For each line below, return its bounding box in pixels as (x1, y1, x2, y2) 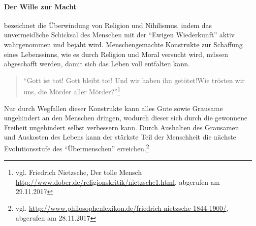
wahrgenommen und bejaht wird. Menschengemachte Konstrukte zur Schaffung (4, 39, 243, 49)
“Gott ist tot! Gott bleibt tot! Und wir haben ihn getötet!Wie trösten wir (23, 75, 245, 85)
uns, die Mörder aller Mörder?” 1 (23, 85, 121, 97)
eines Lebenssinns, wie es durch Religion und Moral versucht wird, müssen (4, 49, 228, 59)
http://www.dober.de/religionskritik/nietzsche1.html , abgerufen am (15, 176, 220, 187)
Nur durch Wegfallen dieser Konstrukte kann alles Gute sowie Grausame (4, 103, 223, 113)
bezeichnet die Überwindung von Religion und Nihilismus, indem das (4, 20, 212, 30)
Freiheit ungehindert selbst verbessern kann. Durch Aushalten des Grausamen (4, 122, 239, 132)
